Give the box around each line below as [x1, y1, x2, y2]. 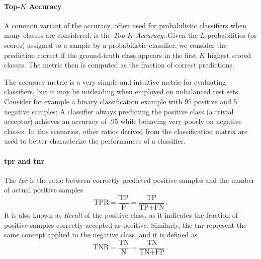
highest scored [207, 49, 251, 60]
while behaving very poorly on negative [120, 116, 242, 126]
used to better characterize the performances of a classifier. [4, 136, 186, 146]
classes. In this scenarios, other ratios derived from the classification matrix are [4, 125, 248, 136]
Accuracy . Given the [135, 30, 198, 40]
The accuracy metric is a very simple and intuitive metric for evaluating [4, 76, 226, 87]
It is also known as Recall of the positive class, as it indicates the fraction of [4, 209, 238, 220]
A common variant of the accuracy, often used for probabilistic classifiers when [4, 20, 247, 30]
